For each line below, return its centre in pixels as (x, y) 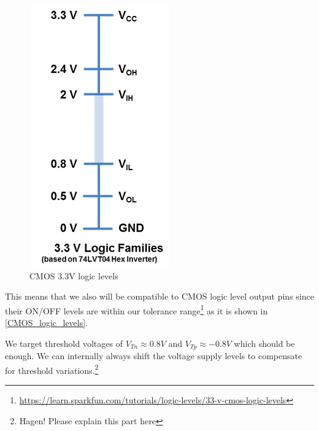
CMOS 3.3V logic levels (74, 275)
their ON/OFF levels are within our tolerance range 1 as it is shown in (136, 309)
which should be (264, 343)
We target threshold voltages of (64, 343)
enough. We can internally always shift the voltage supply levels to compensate (154, 356)
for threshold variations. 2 (52, 369)
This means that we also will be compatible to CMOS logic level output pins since (159, 296)
